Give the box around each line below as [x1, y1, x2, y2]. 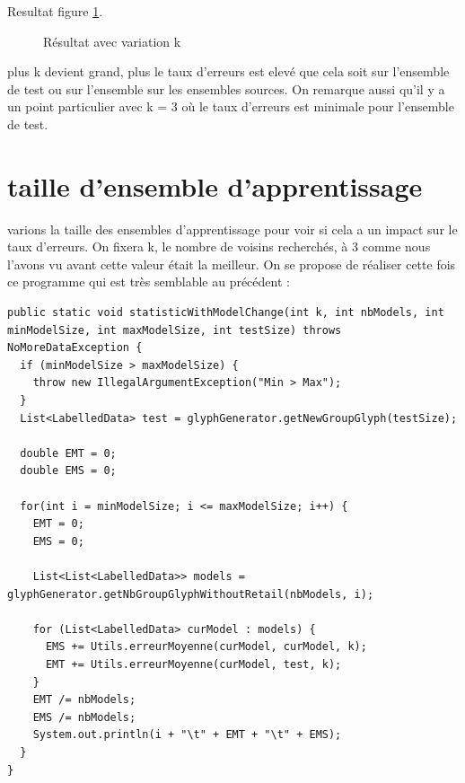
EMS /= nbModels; [32, 710, 136, 724]
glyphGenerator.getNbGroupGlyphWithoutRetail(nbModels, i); [7, 587, 374, 601]
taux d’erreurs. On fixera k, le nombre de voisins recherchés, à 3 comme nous [7, 237, 431, 256]
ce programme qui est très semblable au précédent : [7, 272, 290, 291]
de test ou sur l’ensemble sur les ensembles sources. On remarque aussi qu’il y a [7, 79, 445, 98]
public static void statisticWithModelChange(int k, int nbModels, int [7, 306, 444, 320]
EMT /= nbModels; [32, 693, 136, 707]
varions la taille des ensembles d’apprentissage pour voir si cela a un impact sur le [7, 219, 458, 238]
